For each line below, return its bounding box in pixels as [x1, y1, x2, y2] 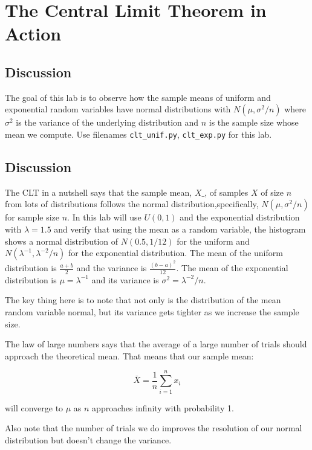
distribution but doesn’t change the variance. [5, 433, 172, 446]
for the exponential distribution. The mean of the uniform [68, 246, 283, 259]
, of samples [204, 185, 249, 198]
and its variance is [91, 273, 159, 286]
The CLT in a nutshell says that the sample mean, [5, 185, 192, 198]
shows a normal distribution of [5, 234, 118, 247]
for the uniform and [177, 234, 250, 247]
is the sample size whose [209, 116, 299, 129]
